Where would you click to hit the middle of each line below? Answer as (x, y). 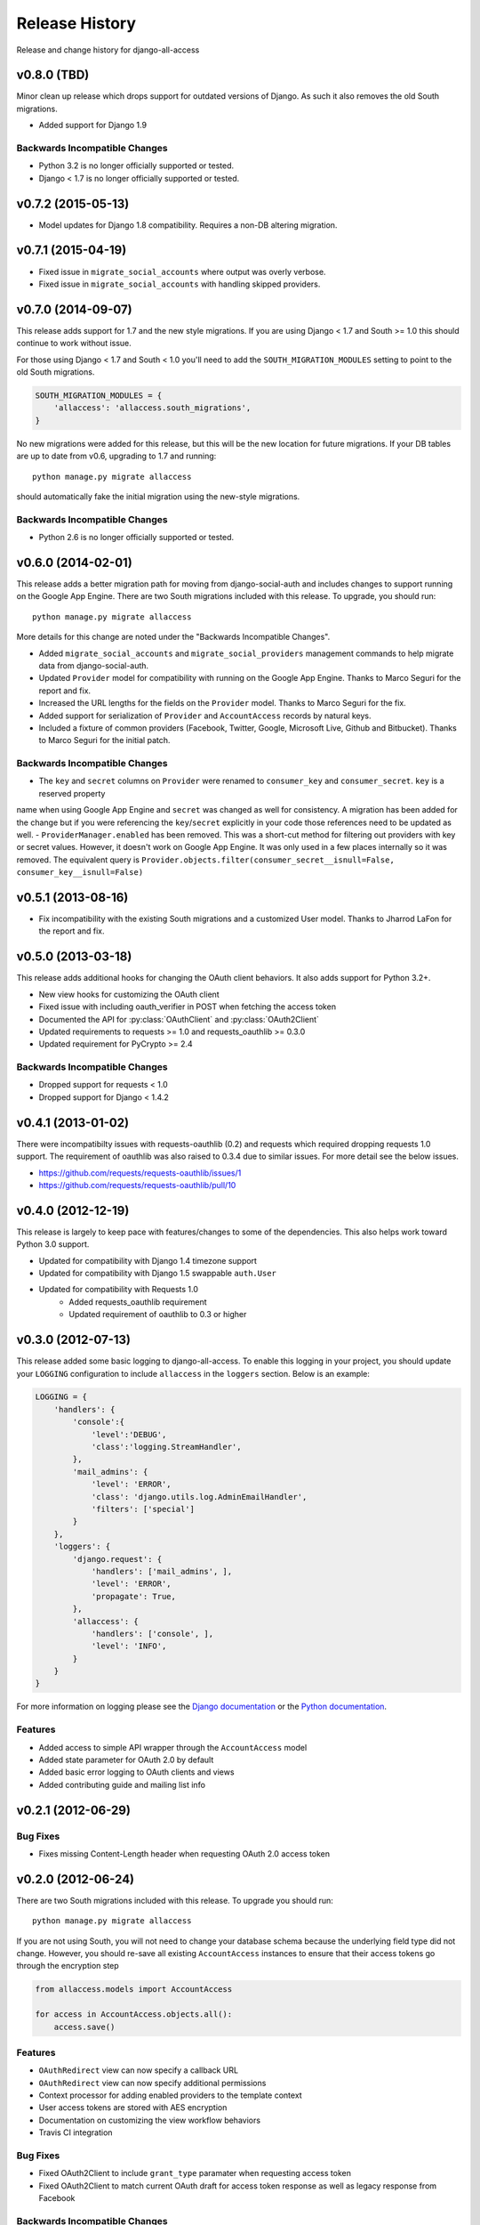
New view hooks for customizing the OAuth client (129, 994)
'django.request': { (117, 1559)
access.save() (84, 2027)
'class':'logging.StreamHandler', (166, 1447)
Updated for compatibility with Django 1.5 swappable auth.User (158, 1274)
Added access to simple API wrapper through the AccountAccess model (173, 1747)
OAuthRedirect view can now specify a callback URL (139, 2070)
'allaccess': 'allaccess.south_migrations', (152, 408)
